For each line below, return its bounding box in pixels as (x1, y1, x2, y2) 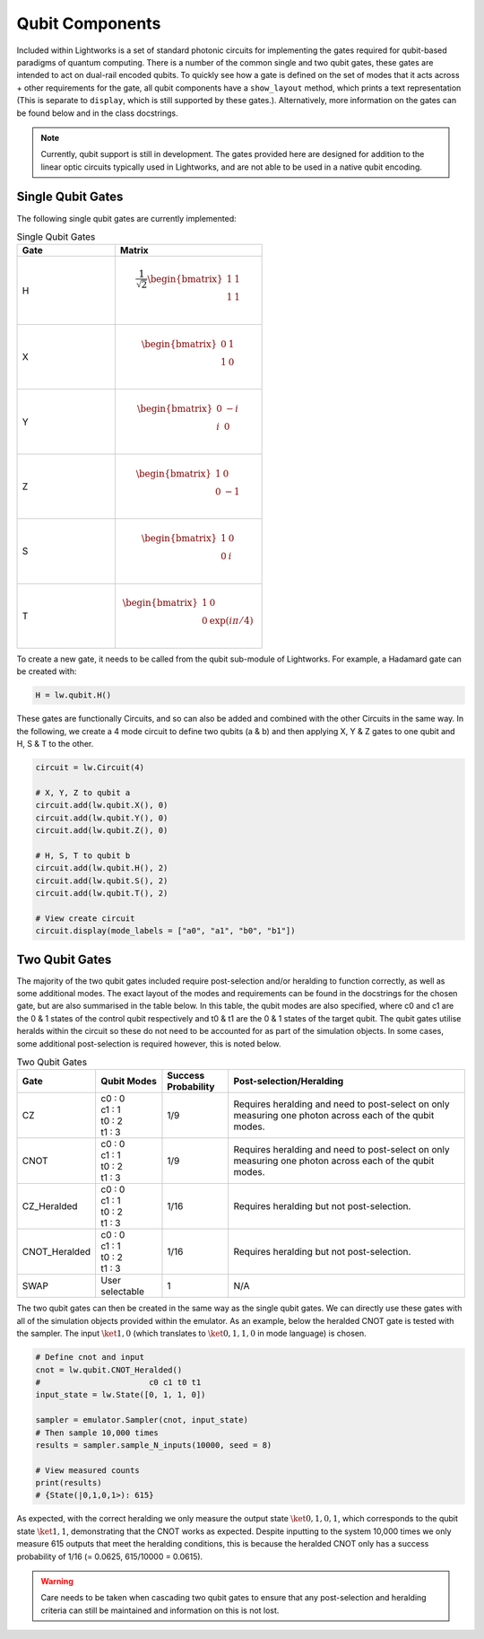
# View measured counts (35, 1465, 141, 1476)
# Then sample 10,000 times (35, 1427, 159, 1438)
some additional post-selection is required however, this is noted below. (16, 1038, 281, 1049)
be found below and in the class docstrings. (16, 108, 178, 118)
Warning (40, 1576, 73, 1587)
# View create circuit (35, 913, 135, 924)
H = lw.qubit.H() (35, 690, 112, 700)
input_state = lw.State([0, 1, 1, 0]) (35, 1389, 206, 1400)
